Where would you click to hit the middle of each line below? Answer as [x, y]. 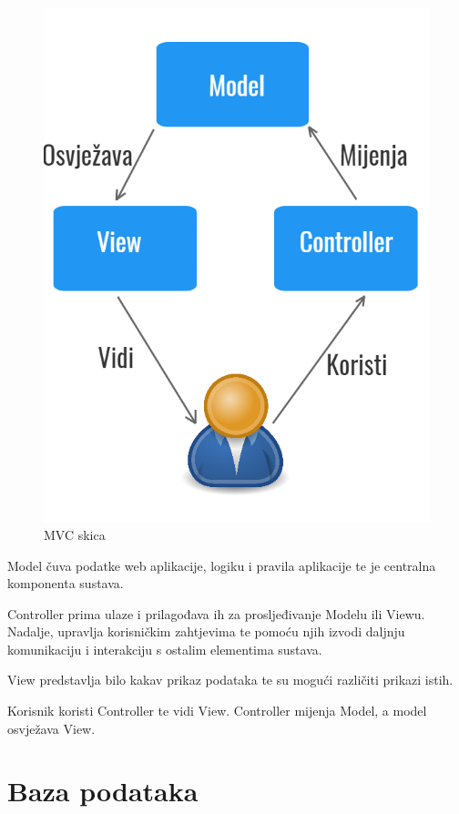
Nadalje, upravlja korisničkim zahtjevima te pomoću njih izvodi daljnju [206, 631]
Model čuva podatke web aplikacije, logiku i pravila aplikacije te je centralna [222, 565]
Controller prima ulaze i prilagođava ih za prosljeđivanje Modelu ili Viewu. [216, 613]
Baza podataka [103, 791]
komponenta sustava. [66, 583]
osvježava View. [51, 728]
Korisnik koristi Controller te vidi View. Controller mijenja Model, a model [217, 711]
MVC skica [75, 534]
